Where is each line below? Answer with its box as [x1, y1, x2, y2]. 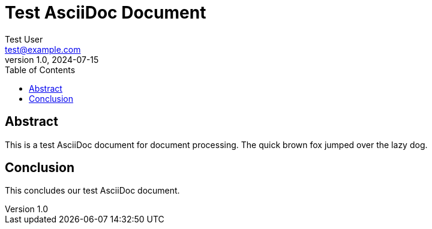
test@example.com [5, 44, 81, 55]
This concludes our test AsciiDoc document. [5, 185, 180, 196]
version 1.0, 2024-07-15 [5, 54, 99, 65]
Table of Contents [5, 64, 76, 75]
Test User [5, 34, 43, 44]
